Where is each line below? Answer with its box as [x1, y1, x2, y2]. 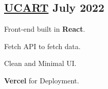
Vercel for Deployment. [4, 75, 79, 85]
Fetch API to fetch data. [4, 40, 81, 51]
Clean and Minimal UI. [4, 58, 76, 69]
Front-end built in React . [4, 24, 85, 34]
